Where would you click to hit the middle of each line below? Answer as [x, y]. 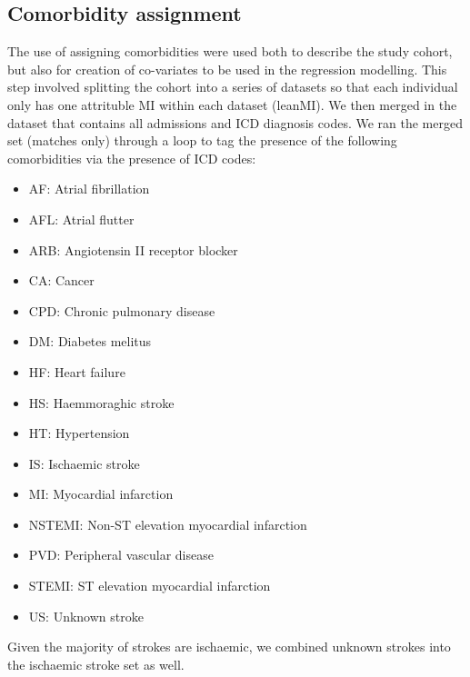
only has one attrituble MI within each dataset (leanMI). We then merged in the [232, 104]
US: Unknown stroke [86, 616]
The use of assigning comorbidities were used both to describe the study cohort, [230, 51]
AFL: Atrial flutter [81, 219]
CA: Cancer [61, 280]
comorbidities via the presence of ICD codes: [132, 158]
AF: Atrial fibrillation [89, 189]
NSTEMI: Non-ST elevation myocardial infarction [168, 524]
